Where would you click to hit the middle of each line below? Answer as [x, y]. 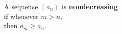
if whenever [21, 16]
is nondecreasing [90, 6]
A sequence [21, 6]
